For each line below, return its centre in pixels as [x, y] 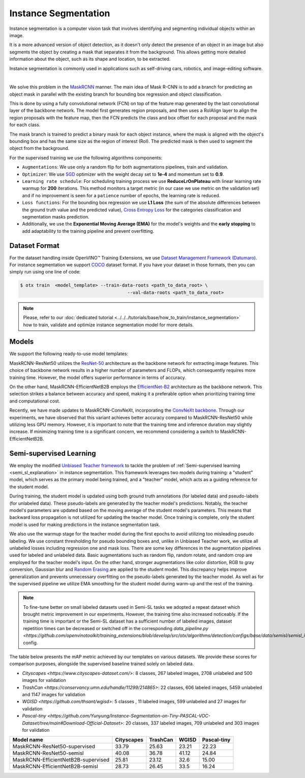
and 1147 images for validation [54, 694]
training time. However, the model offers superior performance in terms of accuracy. [98, 377]
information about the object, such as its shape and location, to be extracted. [90, 59]
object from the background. [39, 148]
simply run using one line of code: [45, 272]
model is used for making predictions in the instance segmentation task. [85, 524]
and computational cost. [35, 401]
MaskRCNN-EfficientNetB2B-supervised [61, 760]
